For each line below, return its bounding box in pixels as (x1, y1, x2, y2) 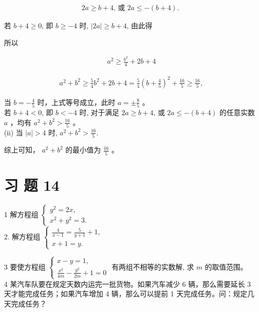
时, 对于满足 (79, 107, 119, 117)
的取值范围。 (204, 261, 247, 272)
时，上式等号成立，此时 (37, 96, 115, 107)
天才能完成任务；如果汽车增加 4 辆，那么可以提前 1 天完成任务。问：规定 (4, 288, 247, 299)
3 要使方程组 (4, 261, 46, 272)
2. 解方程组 (4, 231, 40, 242)
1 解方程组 (4, 209, 38, 219)
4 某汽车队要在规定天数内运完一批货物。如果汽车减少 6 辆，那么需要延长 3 (4, 278, 251, 289)
